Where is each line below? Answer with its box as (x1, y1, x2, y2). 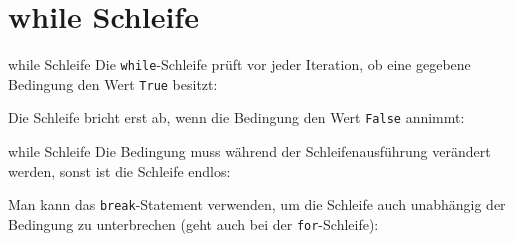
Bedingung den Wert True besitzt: (8, 73, 218, 94)
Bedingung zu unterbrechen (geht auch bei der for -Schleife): (8, 213, 379, 234)
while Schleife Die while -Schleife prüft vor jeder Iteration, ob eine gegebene (8, 54, 471, 75)
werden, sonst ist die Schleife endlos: (8, 160, 231, 181)
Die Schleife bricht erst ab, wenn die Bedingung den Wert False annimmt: (8, 107, 465, 128)
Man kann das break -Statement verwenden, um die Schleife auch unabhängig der (8, 194, 506, 215)
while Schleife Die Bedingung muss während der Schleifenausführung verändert (8, 141, 491, 162)
